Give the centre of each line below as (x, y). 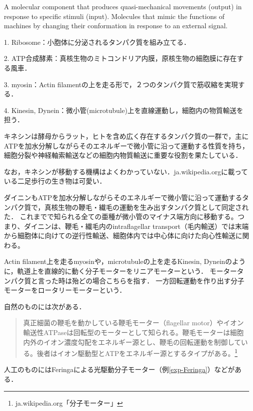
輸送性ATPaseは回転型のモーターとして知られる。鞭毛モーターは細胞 (133, 332)
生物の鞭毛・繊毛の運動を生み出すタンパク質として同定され (154, 207)
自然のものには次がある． (45, 306)
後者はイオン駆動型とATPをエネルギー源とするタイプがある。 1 (137, 352)
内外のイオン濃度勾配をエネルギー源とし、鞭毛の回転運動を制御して (132, 342)
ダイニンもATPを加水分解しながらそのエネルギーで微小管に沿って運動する (123, 197)
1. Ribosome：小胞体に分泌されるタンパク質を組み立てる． (97, 42)
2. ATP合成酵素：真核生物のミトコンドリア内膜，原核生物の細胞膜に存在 (120, 58)
